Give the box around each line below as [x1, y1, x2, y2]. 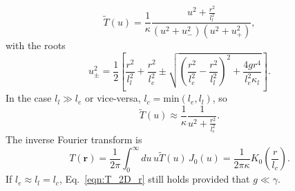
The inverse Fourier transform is [6, 132, 142, 147]
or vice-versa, [85, 91, 141, 105]
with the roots [6, 38, 66, 53]
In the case [6, 91, 52, 105]
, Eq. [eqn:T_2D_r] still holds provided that [59, 172, 250, 186]
